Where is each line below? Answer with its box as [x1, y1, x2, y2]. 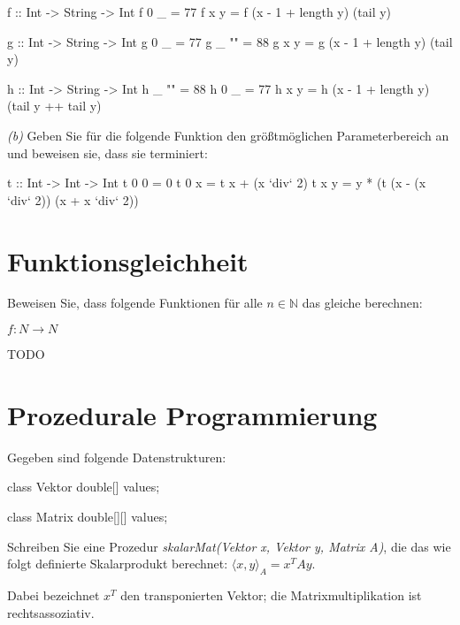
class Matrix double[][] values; [7, 507, 168, 525]
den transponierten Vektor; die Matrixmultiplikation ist [120, 585, 422, 604]
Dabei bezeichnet [7, 585, 100, 604]
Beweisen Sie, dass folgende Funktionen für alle [7, 293, 263, 312]
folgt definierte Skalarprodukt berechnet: [7, 554, 228, 573]
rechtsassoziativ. [7, 603, 95, 621]
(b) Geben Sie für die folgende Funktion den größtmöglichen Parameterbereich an [7, 126, 449, 144]
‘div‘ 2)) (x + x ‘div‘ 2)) [7, 190, 139, 209]
